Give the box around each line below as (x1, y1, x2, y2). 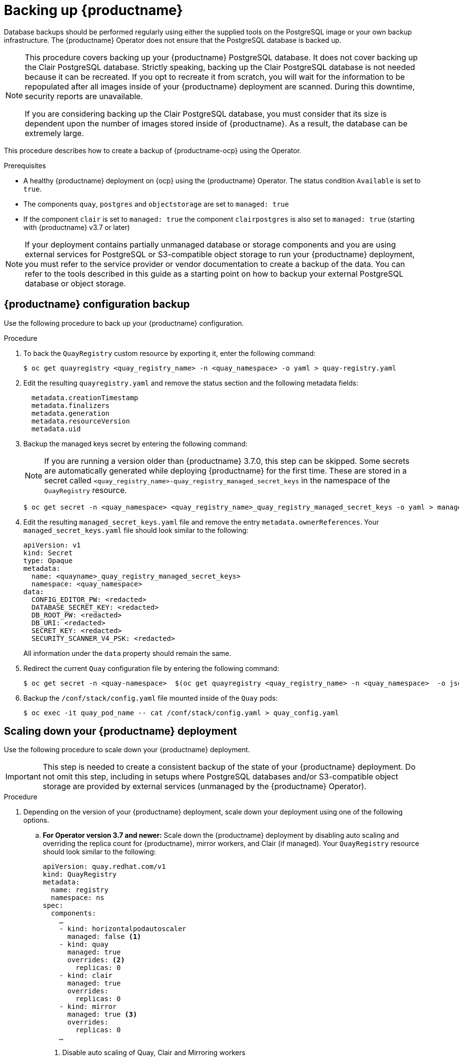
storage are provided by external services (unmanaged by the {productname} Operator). (42, 781, 367, 792)
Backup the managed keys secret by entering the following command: (23, 439, 247, 448)
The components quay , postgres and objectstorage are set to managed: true (23, 199, 289, 208)
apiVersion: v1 (23, 541, 81, 549)
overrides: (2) (67, 956, 125, 964)
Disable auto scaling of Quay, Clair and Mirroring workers (62, 1048, 246, 1057)
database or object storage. (25, 278, 126, 288)
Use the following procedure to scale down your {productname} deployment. (4, 745, 250, 754)
